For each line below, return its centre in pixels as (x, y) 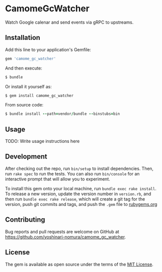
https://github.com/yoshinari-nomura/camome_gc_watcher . (65, 237)
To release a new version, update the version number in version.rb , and (78, 194)
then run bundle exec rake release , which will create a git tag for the (75, 199)
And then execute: (24, 68)
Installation (23, 38)
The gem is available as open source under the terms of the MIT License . (79, 264)
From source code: (24, 105)
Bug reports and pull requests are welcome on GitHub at (62, 232)
